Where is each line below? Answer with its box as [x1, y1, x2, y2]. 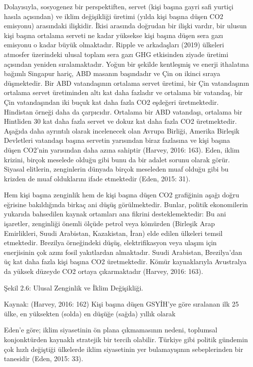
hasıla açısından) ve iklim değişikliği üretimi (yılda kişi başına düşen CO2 [4, 11, 223, 21]
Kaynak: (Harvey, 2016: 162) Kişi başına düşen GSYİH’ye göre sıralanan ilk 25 [4, 299, 239, 309]
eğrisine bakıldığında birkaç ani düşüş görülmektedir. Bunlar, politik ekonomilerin [4, 199, 248, 209]
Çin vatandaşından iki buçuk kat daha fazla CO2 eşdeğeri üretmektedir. [4, 97, 219, 107]
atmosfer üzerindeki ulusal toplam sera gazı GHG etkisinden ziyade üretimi [4, 49, 229, 59]
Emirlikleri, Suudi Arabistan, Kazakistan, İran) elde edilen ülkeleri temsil [4, 228, 223, 238]
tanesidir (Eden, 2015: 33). [4, 353, 83, 364]
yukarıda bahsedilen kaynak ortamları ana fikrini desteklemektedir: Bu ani [4, 209, 226, 219]
